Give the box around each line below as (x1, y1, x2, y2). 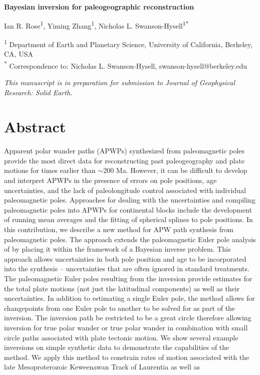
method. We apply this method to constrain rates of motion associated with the (4, 351, 249, 362)
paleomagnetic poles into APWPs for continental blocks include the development (4, 204, 252, 215)
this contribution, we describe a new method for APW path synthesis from (4, 224, 234, 234)
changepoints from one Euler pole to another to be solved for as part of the (4, 302, 235, 313)
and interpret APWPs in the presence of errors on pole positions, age (4, 175, 217, 185)
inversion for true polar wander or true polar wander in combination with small (4, 322, 248, 332)
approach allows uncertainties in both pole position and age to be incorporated (4, 253, 246, 264)
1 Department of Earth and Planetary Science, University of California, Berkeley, (4, 37, 253, 49)
